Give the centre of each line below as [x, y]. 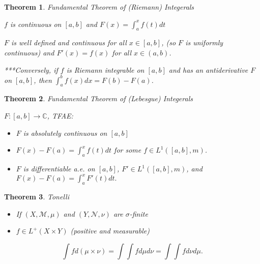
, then [43, 80]
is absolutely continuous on [65, 133]
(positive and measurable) [110, 231]
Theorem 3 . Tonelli [37, 196]
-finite [139, 213]
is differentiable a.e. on [59, 169]
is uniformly [204, 42]
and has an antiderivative [208, 69]
